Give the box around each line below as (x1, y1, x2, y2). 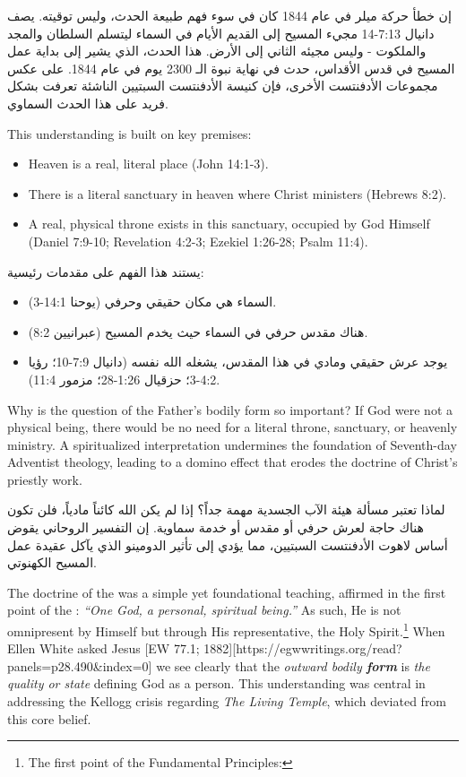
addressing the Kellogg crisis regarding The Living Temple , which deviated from (7, 692, 447, 711)
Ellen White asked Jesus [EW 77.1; (7, 639, 200, 658)
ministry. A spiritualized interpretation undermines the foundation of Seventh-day (7, 435, 457, 453)
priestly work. (7, 470, 82, 488)
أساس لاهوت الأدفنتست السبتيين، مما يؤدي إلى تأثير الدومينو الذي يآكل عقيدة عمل (7, 535, 448, 554)
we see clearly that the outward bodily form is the (156, 656, 430, 675)
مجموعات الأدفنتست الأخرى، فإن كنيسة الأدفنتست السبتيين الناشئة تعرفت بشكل (7, 76, 438, 95)
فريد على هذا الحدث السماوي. (7, 93, 168, 112)
